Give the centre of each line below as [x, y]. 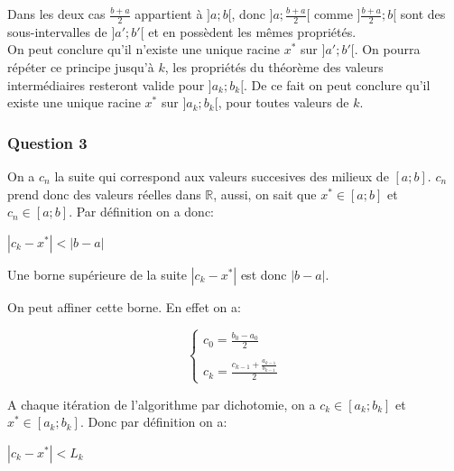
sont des [423, 14]
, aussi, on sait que [265, 194]
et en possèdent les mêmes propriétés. [252, 31]
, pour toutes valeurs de [283, 102]
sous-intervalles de [57, 31]
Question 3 [47, 142]
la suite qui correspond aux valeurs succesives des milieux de [222, 176]
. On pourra [387, 49]
